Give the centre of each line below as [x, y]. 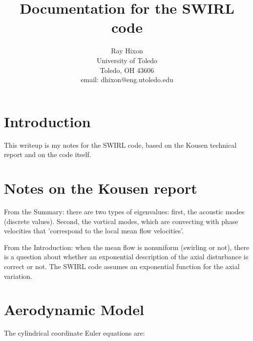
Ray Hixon [127, 51]
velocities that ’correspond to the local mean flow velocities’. [94, 231]
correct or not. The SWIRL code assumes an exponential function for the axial [122, 266]
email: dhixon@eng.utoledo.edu [127, 80]
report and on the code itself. [48, 154]
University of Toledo [127, 60]
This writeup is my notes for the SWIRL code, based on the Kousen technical [120, 145]
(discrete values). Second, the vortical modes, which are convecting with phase [121, 221]
